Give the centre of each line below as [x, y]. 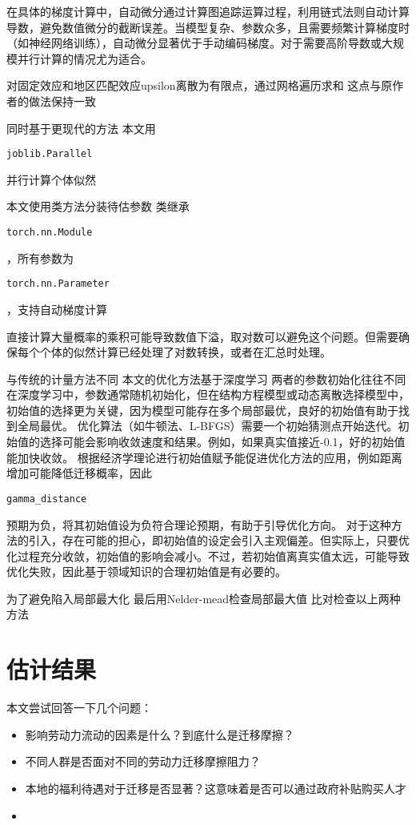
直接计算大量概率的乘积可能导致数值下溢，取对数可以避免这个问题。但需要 [202, 336]
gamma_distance [47, 499]
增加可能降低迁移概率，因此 [79, 473]
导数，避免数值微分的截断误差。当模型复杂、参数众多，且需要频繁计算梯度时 [208, 27]
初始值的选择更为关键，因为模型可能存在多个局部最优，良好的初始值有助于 [202, 410]
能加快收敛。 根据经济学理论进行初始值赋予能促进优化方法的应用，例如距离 [204, 457]
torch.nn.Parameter [58, 284]
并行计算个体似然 [51, 179]
